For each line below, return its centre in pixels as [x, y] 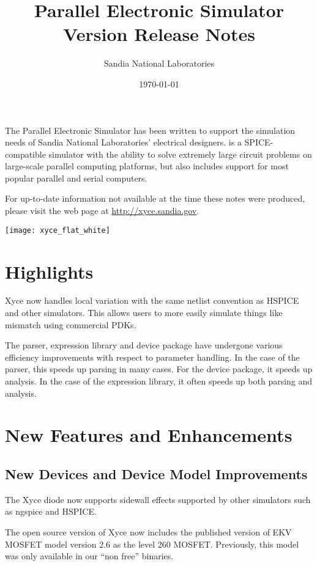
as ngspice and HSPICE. [51, 511]
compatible [25, 154]
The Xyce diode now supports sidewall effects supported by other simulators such [158, 499]
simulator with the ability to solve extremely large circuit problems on [180, 154]
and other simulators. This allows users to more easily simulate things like [144, 313]
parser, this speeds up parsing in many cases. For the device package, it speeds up [159, 369]
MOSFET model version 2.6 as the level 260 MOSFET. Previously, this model [152, 544]
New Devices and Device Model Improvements [156, 473]
